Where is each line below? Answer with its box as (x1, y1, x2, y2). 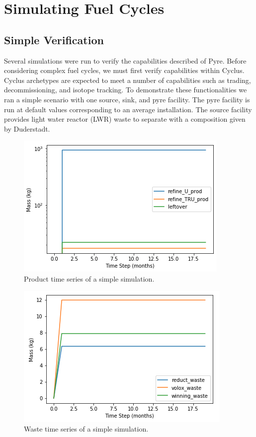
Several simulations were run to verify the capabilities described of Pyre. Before (4, 55, 247, 66)
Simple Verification (4, 32, 104, 47)
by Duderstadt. (4, 123, 50, 134)
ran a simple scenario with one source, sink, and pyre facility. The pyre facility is (4, 94, 250, 104)
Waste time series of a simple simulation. (24, 424, 149, 434)
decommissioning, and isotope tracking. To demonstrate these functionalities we (4, 84, 247, 95)
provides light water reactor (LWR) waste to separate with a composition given (4, 114, 246, 124)
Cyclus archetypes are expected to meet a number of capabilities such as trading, (4, 74, 251, 85)
